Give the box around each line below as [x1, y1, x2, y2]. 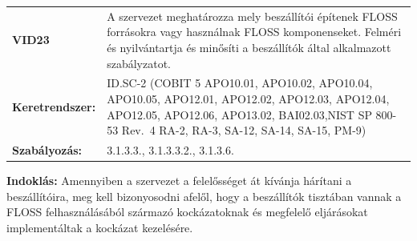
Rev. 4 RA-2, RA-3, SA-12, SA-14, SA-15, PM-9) [121, 122, 366, 139]
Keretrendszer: [12, 98, 96, 114]
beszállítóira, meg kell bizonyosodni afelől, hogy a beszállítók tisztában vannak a [6, 187, 402, 204]
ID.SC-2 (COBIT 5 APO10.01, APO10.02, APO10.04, [107, 74, 373, 91]
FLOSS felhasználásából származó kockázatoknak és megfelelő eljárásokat [6, 203, 368, 220]
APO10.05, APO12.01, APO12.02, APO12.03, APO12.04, [107, 90, 390, 106]
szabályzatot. [107, 54, 171, 71]
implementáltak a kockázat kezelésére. [6, 219, 193, 235]
